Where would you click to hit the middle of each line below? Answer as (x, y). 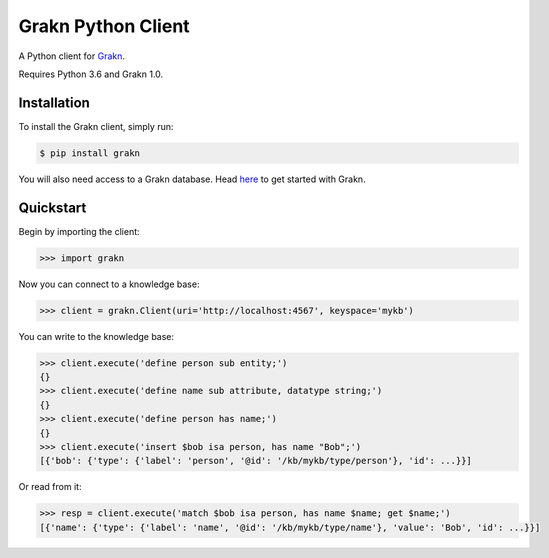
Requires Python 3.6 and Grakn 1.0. (91, 74)
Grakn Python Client (104, 26)
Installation (54, 102)
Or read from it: (50, 487)
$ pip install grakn (89, 153)
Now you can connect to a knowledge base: (109, 284)
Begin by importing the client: (79, 231)
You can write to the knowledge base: (96, 336)
